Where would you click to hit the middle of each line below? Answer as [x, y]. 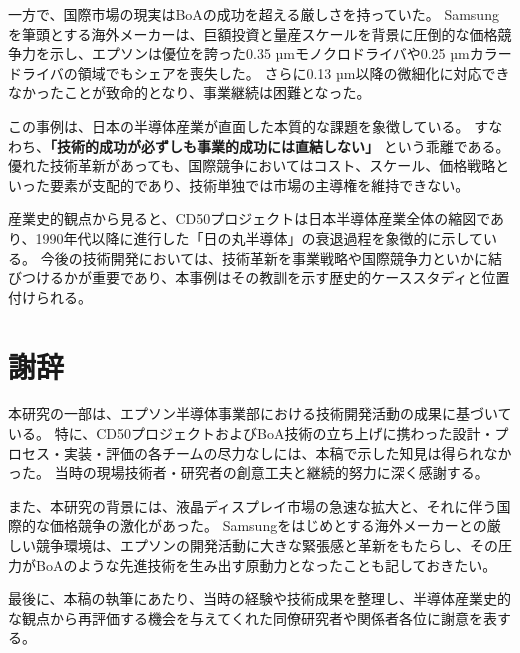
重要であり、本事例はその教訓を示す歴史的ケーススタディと [286, 277]
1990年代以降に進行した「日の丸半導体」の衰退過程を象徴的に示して [259, 237]
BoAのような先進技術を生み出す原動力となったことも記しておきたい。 [266, 564]
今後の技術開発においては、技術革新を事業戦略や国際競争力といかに [264, 257]
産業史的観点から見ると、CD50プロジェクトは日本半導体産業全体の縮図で [249, 218]
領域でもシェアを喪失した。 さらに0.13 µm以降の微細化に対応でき [293, 72]
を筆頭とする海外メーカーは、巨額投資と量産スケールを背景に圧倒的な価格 [253, 33]
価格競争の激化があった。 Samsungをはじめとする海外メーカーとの [268, 525]
